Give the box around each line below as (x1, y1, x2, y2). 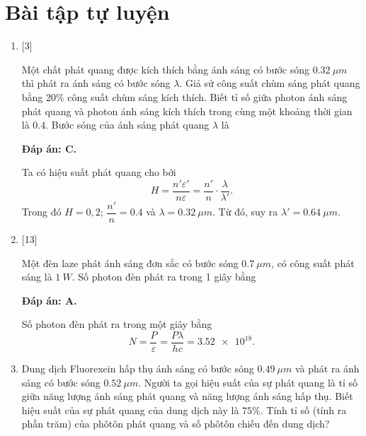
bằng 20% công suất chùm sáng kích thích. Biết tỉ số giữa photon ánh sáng (21, 89, 348, 104)
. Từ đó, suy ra (212, 204, 278, 219)
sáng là (21, 269, 52, 284)
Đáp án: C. (21, 141, 76, 155)
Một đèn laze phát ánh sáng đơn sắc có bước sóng (21, 255, 239, 270)
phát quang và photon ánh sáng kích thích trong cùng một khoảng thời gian (21, 103, 353, 118)
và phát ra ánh (294, 361, 360, 376)
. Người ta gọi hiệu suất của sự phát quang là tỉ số (138, 375, 358, 389)
